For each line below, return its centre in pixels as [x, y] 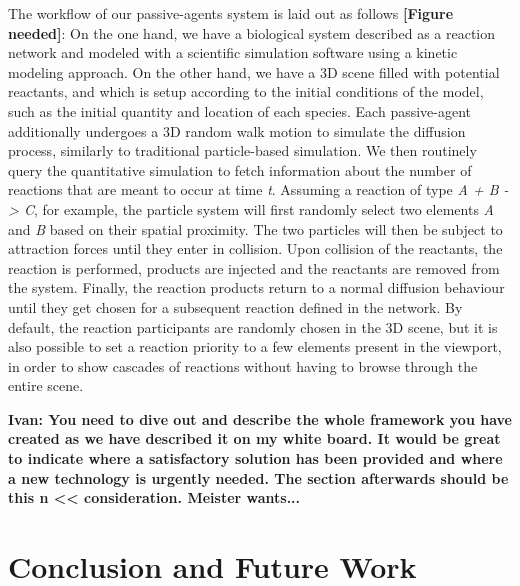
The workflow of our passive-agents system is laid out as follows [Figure [231, 13]
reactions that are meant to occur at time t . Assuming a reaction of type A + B [253, 189]
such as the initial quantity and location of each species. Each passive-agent [240, 110]
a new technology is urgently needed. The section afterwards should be [258, 477]
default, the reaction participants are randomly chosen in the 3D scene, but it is [253, 326]
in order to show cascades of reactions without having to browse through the [243, 365]
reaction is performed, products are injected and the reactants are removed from [254, 267]
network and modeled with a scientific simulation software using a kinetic [233, 52]
